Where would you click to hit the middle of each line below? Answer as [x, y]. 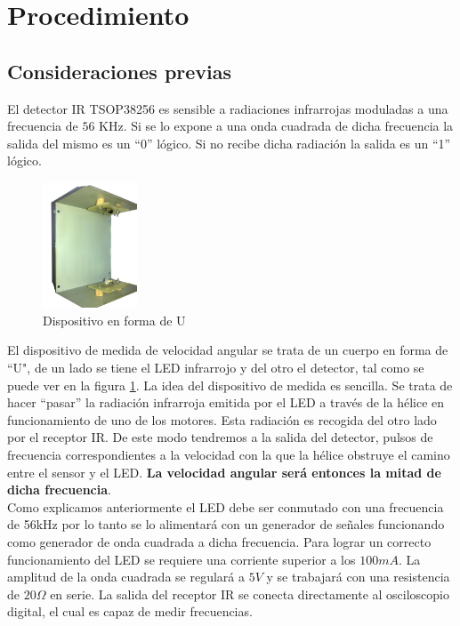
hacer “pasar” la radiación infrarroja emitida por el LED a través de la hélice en [226, 402]
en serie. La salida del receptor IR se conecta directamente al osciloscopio [250, 594]
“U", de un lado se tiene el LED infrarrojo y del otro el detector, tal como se [216, 368]
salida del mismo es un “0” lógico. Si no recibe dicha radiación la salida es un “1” [229, 143]
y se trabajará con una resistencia [358, 577]
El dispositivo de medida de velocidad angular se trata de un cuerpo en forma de [228, 350]
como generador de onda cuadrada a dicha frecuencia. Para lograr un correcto [219, 542]
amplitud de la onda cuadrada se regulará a [126, 577]
